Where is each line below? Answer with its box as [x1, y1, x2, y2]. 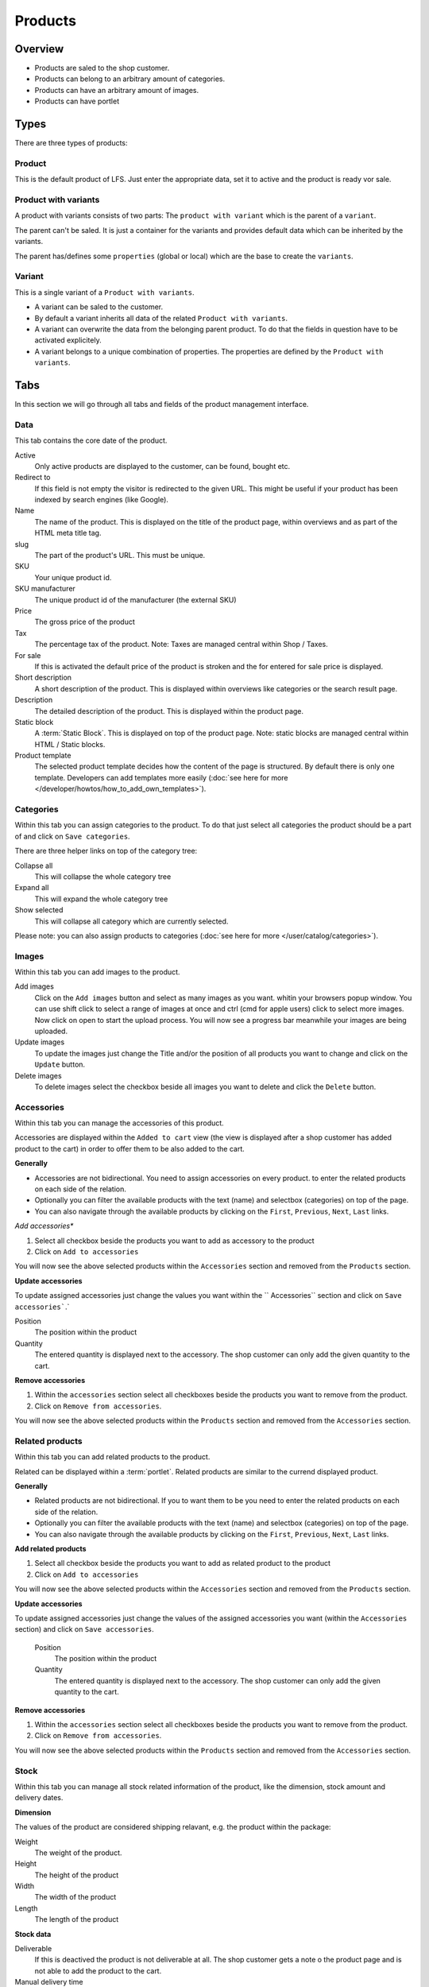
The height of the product [34, 1870, 119, 1880]
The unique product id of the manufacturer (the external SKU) [34, 595, 238, 604]
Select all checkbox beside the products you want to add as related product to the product [34, 1559, 331, 1568]
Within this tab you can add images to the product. [14, 967, 180, 977]
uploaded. [34, 1026, 68, 1036]
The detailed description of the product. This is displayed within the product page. [34, 706, 304, 715]
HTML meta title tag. [34, 529, 102, 538]
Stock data [14, 1929, 52, 1939]
